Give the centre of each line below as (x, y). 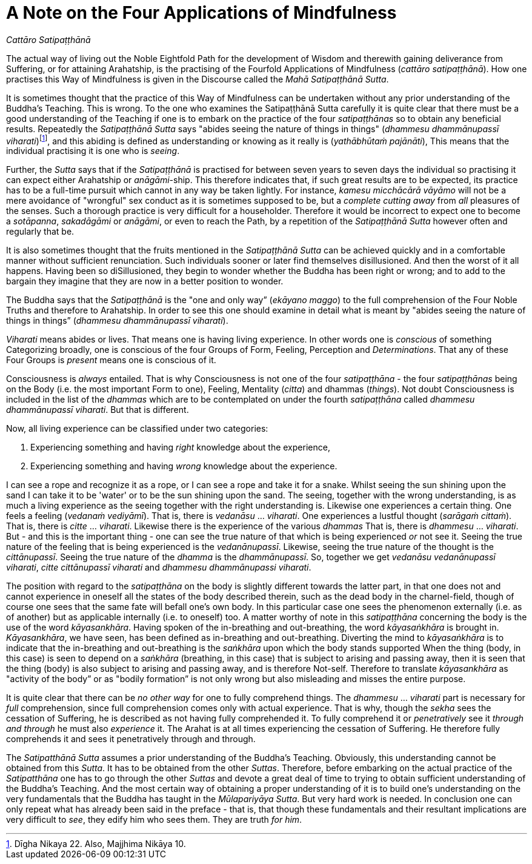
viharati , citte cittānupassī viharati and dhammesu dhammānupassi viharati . (159, 568)
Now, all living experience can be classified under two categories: (137, 429)
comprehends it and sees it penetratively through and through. (131, 739)
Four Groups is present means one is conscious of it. (111, 360)
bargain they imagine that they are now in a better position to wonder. (145, 281)
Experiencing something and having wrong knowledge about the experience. (184, 466)
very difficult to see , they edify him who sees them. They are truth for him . (154, 820)
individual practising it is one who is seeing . (93, 151)
